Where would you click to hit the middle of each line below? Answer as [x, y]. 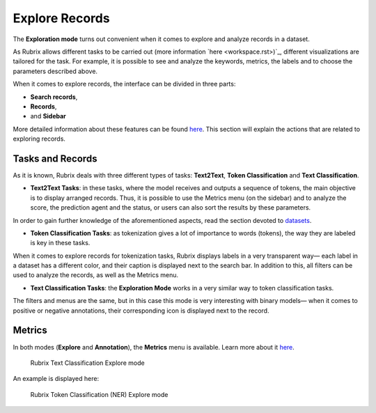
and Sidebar [48, 116]
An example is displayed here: [56, 379]
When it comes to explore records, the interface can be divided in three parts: [124, 84]
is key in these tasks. [60, 243]
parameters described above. [55, 71]
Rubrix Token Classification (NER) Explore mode [99, 394]
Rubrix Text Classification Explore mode [88, 363]
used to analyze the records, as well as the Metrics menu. [96, 275]
